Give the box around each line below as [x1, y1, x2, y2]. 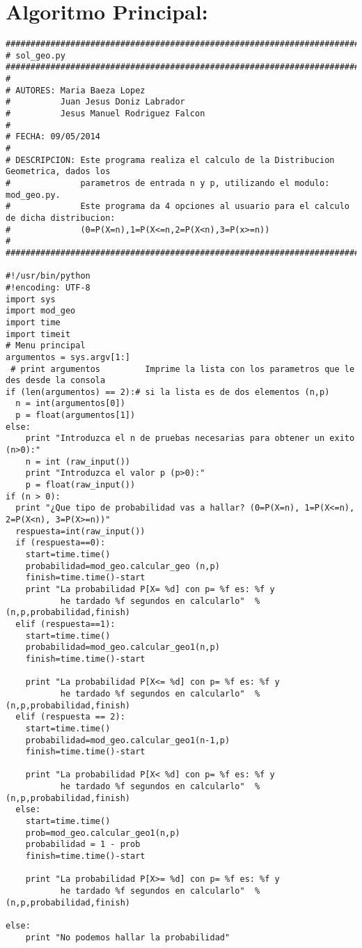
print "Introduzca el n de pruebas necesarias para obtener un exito [25, 433, 355, 444]
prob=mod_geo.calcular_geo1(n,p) [25, 827, 180, 838]
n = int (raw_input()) [25, 456, 130, 467]
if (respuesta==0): [15, 538, 106, 548]
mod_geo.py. [6, 189, 61, 200]
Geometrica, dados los [6, 166, 111, 177]
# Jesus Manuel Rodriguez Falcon [6, 109, 205, 119]
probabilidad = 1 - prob [25, 839, 141, 850]
